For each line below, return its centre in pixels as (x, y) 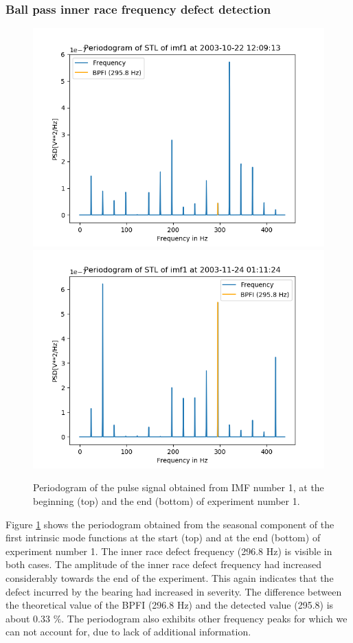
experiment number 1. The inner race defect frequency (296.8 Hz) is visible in (169, 551)
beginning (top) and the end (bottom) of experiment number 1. (167, 501)
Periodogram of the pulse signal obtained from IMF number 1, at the (179, 487)
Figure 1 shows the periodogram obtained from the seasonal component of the (170, 524)
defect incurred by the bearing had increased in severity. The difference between (174, 591)
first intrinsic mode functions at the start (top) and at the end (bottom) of (163, 538)
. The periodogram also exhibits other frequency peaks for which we (204, 618)
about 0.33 (28, 618)
